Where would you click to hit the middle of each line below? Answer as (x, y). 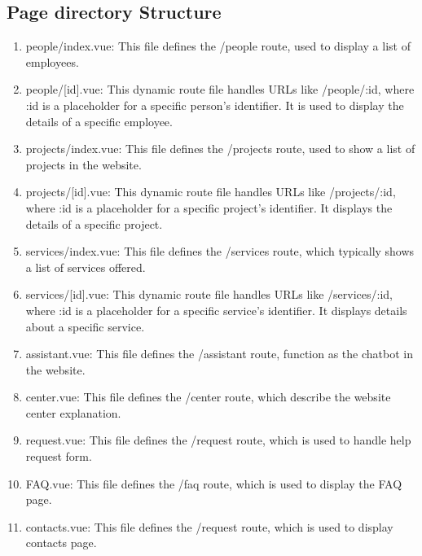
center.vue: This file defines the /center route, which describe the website (208, 397)
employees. (52, 61)
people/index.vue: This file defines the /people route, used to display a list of (218, 46)
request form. (59, 456)
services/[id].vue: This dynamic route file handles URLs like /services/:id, (209, 294)
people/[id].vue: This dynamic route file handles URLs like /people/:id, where (220, 89)
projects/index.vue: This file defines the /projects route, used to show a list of (220, 149)
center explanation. (73, 412)
